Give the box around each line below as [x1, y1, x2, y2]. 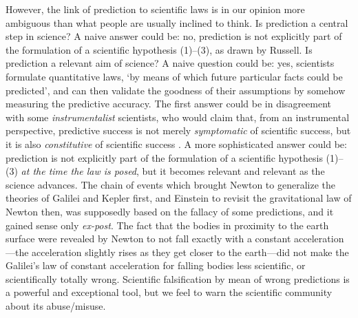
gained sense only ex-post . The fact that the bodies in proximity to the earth [6, 218, 329, 232]
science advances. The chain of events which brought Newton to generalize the [6, 177, 335, 191]
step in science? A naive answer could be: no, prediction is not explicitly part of [6, 29, 342, 43]
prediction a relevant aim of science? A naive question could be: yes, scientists [6, 56, 335, 70]
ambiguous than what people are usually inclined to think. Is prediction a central [6, 15, 348, 30]
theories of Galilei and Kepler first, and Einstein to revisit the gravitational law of [6, 191, 352, 205]
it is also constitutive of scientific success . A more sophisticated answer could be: [6, 136, 347, 151]
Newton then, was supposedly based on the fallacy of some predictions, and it [6, 204, 334, 218]
